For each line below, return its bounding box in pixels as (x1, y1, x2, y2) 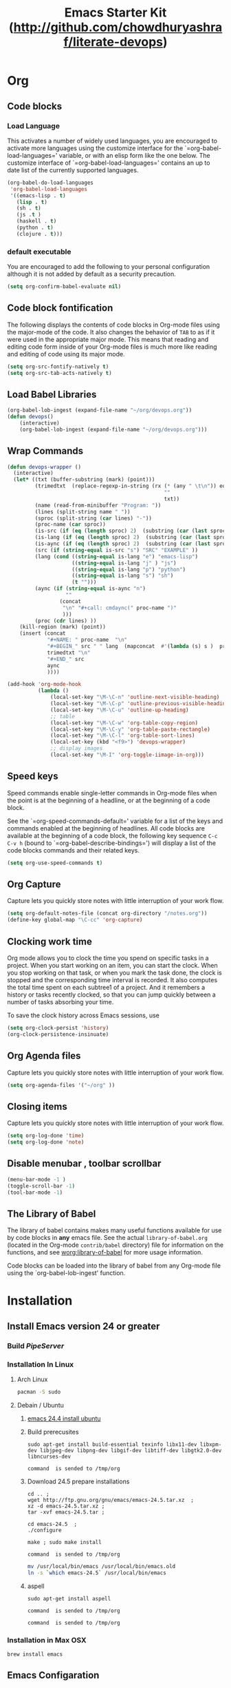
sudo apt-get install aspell (27, 1595, 111, 1602)
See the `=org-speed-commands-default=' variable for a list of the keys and (7, 817, 223, 825)
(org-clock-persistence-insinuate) (7, 1030, 109, 1038)
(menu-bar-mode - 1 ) (7, 1176, 67, 1183)
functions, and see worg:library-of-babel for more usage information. (7, 1248, 203, 1257)
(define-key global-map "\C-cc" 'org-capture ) (7, 917, 143, 924)
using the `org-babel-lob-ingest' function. (7, 1269, 126, 1277)
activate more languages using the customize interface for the (7, 143, 184, 152)
